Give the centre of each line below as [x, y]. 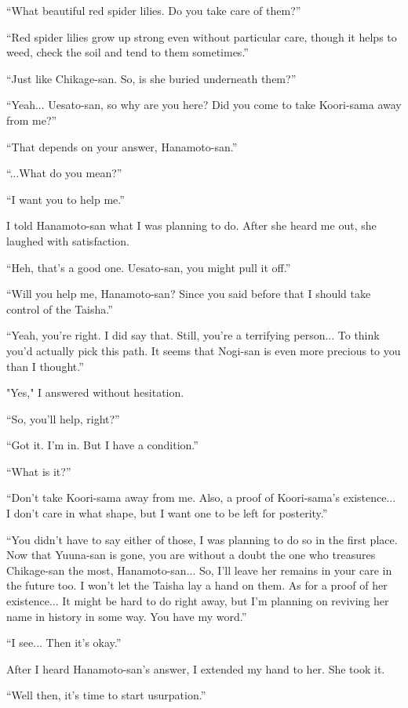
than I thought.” [45, 366]
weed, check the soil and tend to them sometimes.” [127, 52]
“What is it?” [39, 471]
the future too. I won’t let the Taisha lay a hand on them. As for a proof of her [197, 585]
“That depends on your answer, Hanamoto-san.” [122, 146]
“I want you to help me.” [66, 199]
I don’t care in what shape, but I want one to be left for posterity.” [167, 513]
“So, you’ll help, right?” [63, 418]
